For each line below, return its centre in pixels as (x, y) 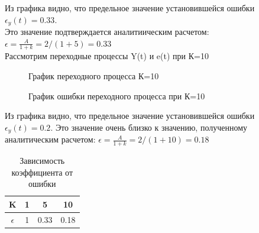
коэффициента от (42, 172)
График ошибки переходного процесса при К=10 (117, 96)
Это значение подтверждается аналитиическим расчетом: (107, 32)
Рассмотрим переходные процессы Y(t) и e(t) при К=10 (107, 56)
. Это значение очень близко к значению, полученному (149, 127)
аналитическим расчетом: (50, 139)
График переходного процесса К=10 (94, 76)
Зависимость (42, 161)
